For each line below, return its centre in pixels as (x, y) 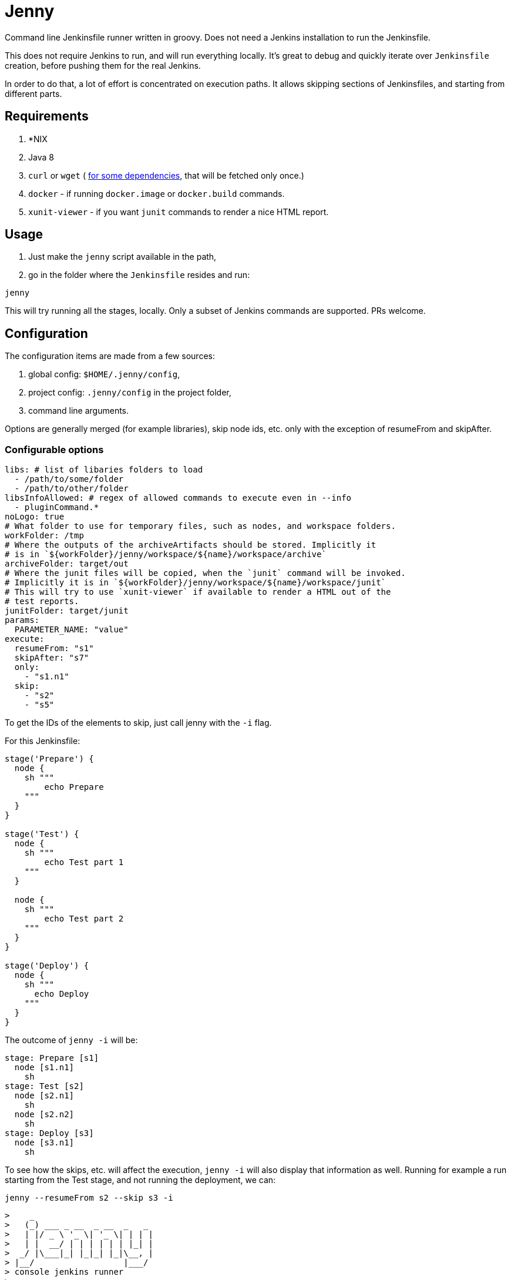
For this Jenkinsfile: (43, 741)
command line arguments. (79, 411)
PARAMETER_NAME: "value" (71, 630)
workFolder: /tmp (44, 536)
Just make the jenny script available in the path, (122, 257)
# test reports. (42, 602)
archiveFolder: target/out (67, 564)
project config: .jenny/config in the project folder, (130, 393)
